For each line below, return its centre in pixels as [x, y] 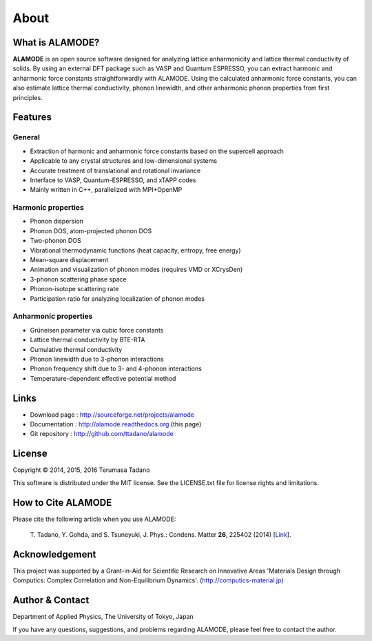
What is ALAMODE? [56, 42]
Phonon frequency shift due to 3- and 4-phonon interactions [116, 368]
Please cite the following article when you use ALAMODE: [94, 519]
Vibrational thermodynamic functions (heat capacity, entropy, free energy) [135, 250]
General [27, 137]
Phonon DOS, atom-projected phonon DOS [91, 230]
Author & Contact [51, 600]
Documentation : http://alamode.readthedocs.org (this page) [116, 424]
